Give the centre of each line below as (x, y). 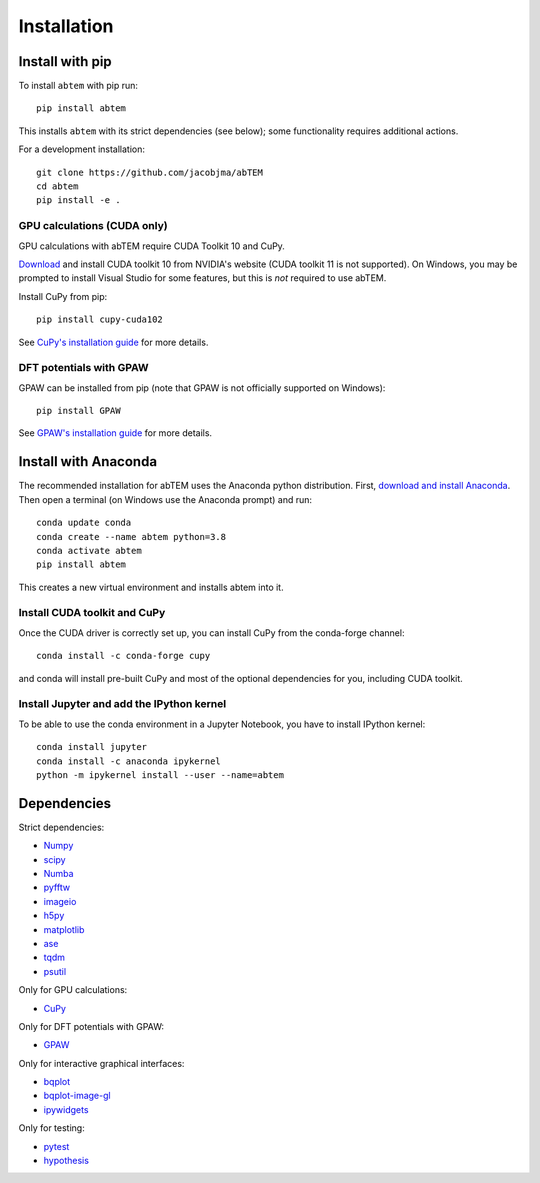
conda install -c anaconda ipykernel (129, 761)
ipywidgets (66, 1109)
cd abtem (57, 186)
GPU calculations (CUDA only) (93, 226)
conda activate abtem (89, 550)
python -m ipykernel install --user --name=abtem (160, 774)
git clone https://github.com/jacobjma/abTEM (150, 172)
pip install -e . (78, 200)
